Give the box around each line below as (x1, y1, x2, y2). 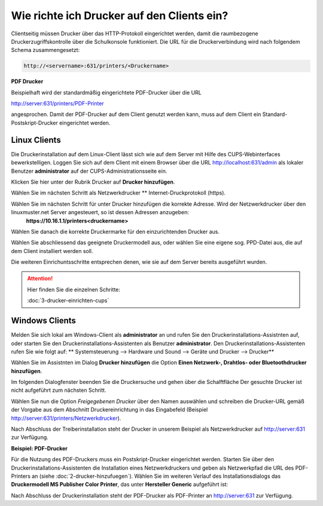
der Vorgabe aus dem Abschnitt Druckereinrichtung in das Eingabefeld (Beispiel (11, 406, 208, 413)
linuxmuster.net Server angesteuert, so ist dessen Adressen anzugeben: (11, 209, 190, 216)
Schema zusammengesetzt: (11, 47, 80, 54)
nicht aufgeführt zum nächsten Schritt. (11, 386, 106, 394)
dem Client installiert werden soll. (11, 247, 93, 254)
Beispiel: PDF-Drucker (11, 444, 68, 452)
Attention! (27, 275, 53, 282)
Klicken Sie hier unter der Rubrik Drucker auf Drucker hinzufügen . (11, 178, 175, 185)
